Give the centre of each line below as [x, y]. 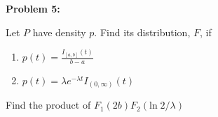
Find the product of [48, 105]
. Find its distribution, [142, 32]
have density [59, 32]
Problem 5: [33, 8]
